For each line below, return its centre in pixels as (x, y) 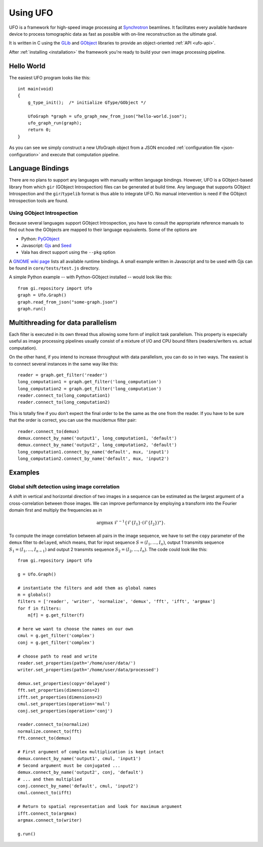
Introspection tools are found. (39, 201)
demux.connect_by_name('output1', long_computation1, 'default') (97, 438)
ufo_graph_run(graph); (55, 123)
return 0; (39, 130)
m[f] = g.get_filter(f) (56, 615)
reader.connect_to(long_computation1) (64, 396)
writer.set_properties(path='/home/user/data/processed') (88, 670)
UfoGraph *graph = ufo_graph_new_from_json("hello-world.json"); (107, 116)
